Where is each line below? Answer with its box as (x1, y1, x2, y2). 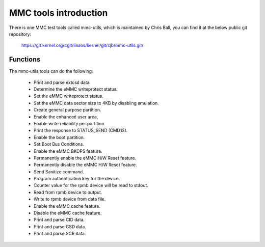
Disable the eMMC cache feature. (33, 210, 102, 216)
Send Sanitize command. (33, 168, 84, 174)
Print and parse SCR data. (33, 231, 86, 237)
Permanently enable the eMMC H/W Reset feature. (33, 155, 136, 161)
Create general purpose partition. (33, 107, 102, 113)
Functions (9, 55, 41, 64)
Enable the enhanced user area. (33, 113, 98, 120)
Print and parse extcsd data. (33, 79, 91, 85)
